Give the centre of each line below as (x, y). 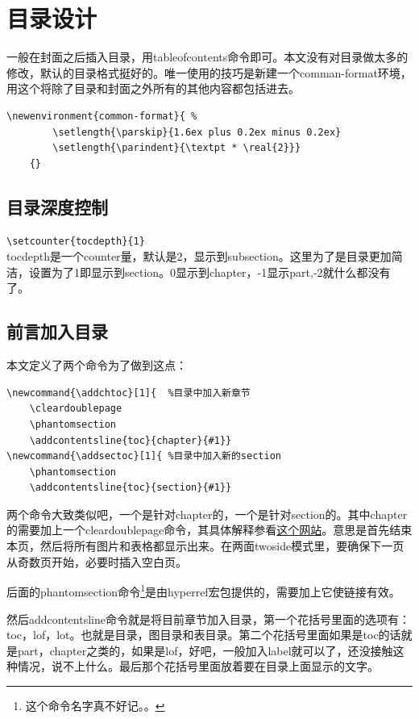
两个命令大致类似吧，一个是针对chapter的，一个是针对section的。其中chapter (207, 514)
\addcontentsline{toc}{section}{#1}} (131, 488)
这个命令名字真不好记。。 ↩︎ (95, 705)
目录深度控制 (57, 206)
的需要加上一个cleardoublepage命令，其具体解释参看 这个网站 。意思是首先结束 (209, 530)
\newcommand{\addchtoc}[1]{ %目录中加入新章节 (129, 393)
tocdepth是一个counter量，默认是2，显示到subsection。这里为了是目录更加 (199, 256)
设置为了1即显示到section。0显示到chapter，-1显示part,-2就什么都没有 (209, 272)
